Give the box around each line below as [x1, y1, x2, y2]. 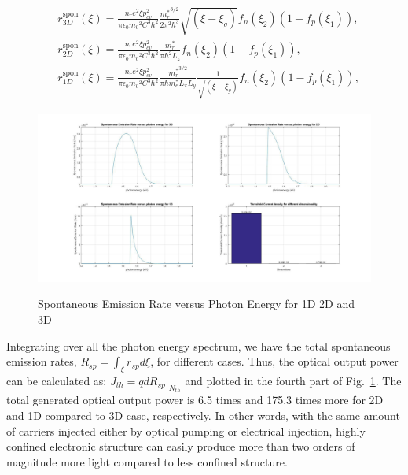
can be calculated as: [6, 372, 107, 388]
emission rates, [6, 353, 77, 369]
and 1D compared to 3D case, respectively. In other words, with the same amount [6, 406, 400, 423]
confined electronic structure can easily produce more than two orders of [6, 438, 355, 455]
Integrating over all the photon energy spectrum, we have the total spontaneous [6, 337, 391, 354]
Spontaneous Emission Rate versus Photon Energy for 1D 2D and [38, 295, 355, 312]
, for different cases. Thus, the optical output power [150, 353, 399, 369]
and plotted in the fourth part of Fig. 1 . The [185, 372, 402, 388]
